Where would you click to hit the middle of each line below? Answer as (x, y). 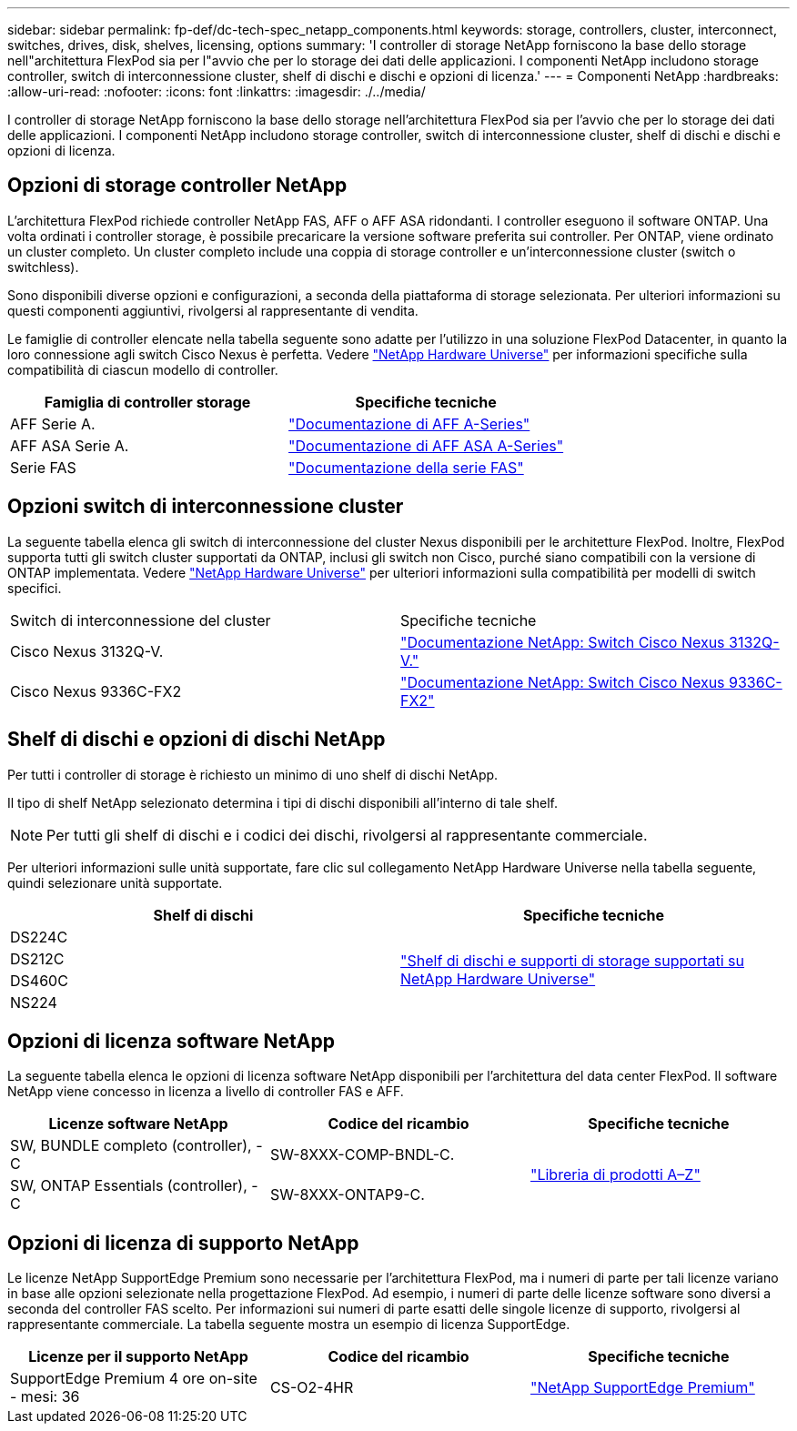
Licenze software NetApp (138, 1124)
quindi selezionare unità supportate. (115, 882)
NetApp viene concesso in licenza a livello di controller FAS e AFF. (206, 1092)
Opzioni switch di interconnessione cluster (206, 507)
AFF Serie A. (53, 423)
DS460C (39, 980)
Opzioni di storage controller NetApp (177, 186)
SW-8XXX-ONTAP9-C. (347, 1195)
